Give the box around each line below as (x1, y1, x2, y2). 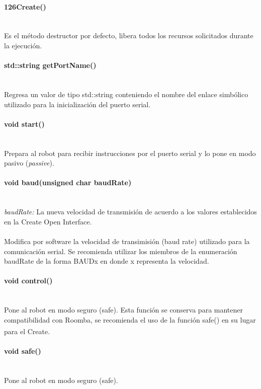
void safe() (4, 346, 41, 356)
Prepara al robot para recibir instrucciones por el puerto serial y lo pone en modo (4, 147, 256, 158)
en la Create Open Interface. (4, 216, 92, 226)
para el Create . (4, 326, 50, 336)
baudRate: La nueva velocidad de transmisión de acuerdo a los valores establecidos (4, 206, 257, 217)
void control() (4, 275, 53, 286)
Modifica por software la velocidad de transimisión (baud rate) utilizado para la (4, 236, 250, 246)
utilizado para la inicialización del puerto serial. (4, 99, 151, 109)
